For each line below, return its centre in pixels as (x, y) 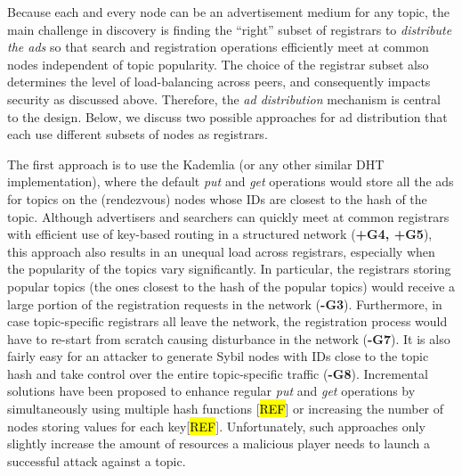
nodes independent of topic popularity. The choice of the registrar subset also (218, 64)
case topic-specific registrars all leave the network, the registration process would (227, 321)
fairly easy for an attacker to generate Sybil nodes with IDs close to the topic (218, 356)
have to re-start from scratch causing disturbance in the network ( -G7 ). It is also (229, 338)
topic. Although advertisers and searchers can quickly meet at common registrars (228, 216)
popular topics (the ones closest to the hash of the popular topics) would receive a (231, 286)
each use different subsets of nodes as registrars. (138, 134)
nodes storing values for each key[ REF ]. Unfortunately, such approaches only (216, 426)
